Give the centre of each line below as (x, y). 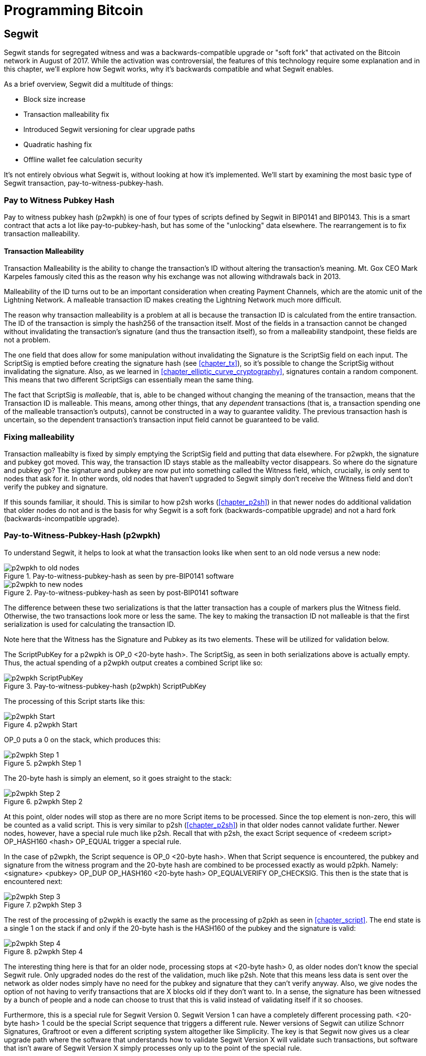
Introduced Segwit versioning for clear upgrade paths (109, 130)
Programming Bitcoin (74, 10)
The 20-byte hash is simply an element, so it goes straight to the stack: (118, 778)
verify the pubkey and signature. (56, 487)
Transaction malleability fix (66, 114)
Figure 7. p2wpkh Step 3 (43, 905)
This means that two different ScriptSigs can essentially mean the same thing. (129, 380)
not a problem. (27, 340)
